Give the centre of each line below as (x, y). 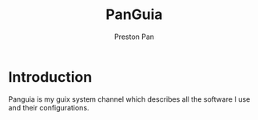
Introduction (50, 77)
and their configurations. (49, 107)
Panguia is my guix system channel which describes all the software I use (129, 99)
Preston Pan (134, 37)
